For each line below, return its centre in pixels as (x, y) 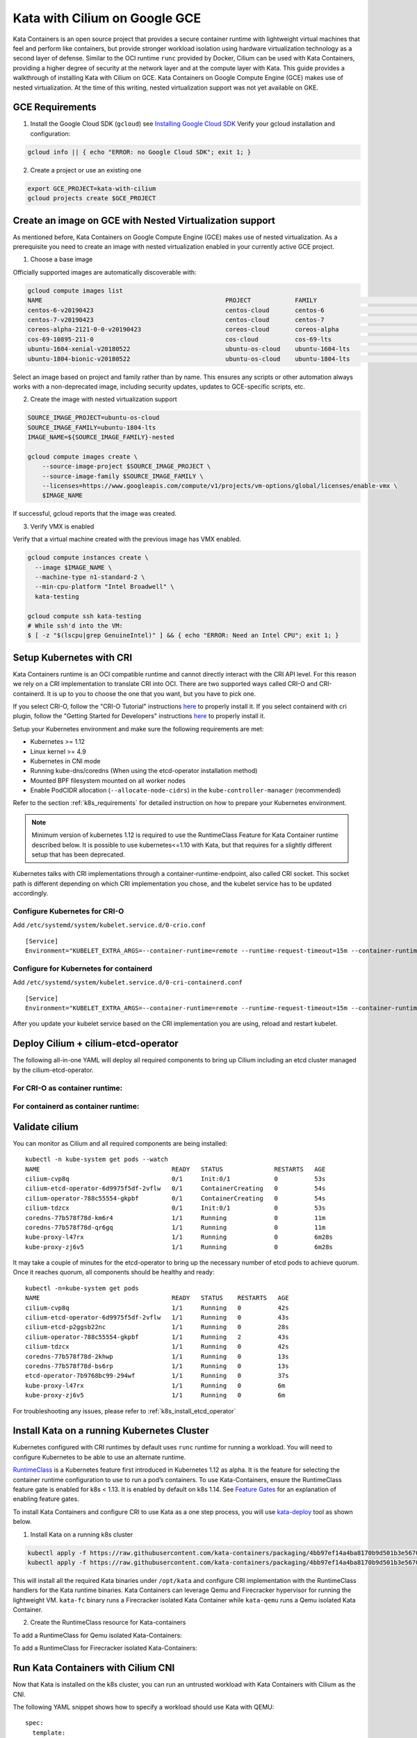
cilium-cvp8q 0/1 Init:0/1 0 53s (175, 1179)
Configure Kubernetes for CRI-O (68, 911)
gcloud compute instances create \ (88, 558)
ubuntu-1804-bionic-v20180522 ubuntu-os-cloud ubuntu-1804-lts (189, 359)
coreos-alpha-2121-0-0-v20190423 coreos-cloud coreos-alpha (183, 330)
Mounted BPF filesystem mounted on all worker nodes (108, 780)
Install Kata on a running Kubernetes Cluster (111, 1431)
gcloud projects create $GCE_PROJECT (92, 198)
